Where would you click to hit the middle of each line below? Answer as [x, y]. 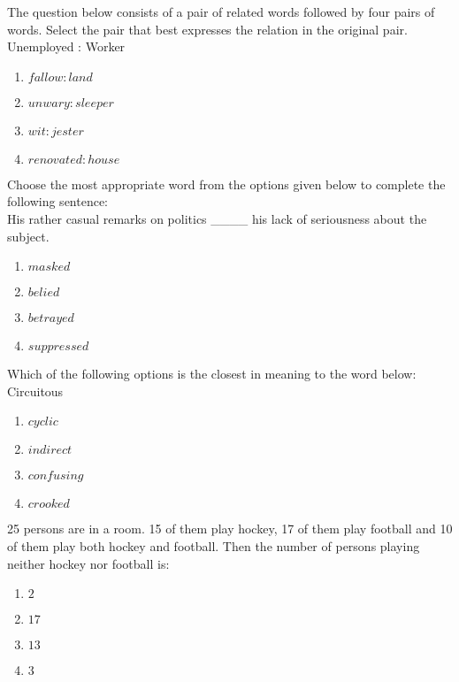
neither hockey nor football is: [88, 563]
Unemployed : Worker [66, 46]
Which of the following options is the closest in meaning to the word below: [212, 374]
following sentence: [58, 201]
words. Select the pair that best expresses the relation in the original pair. [207, 29]
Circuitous [35, 391]
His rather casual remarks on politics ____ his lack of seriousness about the [217, 218]
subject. [28, 236]
